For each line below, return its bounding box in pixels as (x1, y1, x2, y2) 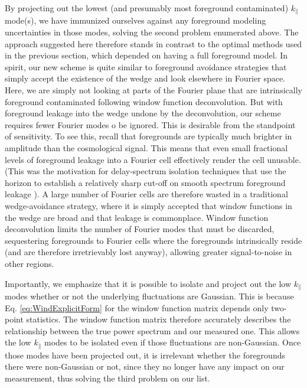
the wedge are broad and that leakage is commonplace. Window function (5, 211, 269, 223)
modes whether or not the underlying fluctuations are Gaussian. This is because (5, 289, 294, 302)
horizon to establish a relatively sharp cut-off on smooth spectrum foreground (5, 176, 286, 188)
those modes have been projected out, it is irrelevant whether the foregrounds (5, 348, 285, 361)
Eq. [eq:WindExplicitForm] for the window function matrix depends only (5, 301, 269, 314)
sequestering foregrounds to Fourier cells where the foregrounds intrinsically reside (5, 234, 302, 246)
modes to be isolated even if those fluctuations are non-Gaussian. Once (44, 336, 301, 348)
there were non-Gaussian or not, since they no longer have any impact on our (5, 360, 285, 373)
